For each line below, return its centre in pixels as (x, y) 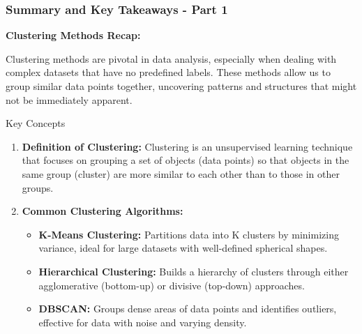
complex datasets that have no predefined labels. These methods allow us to (168, 72)
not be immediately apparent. (69, 99)
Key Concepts (36, 123)
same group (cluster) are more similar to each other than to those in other (181, 173)
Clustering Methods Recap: (73, 35)
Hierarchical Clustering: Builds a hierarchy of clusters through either (194, 271)
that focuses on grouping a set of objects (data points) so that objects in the (186, 160)
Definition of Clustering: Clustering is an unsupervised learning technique (187, 146)
